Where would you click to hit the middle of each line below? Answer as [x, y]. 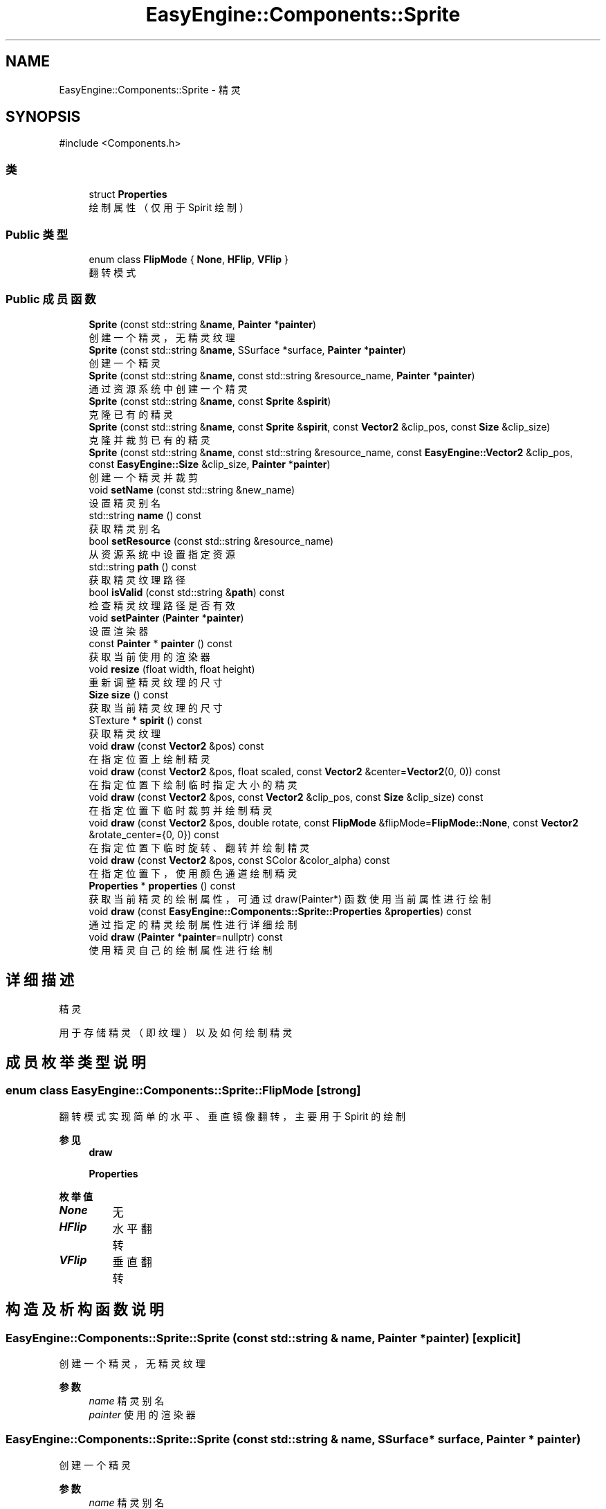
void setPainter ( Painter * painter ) [166, 617]
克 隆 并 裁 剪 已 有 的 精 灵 [149, 440]
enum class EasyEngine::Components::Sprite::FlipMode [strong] [183, 1091]
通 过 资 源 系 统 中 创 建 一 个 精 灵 [168, 388]
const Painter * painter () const [160, 643]
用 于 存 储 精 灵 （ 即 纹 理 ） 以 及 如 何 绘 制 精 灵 [176, 1032]
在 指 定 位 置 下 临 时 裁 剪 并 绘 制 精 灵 [181, 810]
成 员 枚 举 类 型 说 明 [76, 1062]
